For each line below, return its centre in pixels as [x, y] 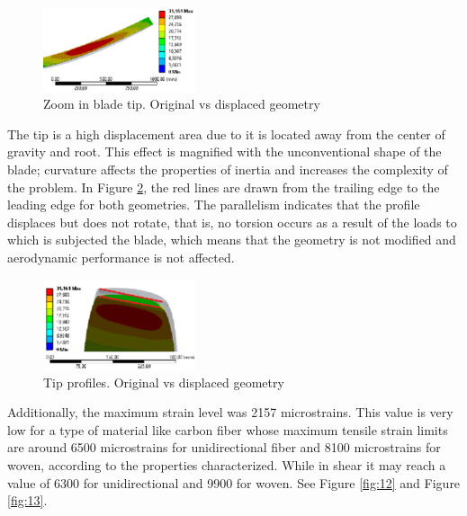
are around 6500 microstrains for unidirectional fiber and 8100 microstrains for [224, 447]
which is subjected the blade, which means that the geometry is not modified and [232, 240]
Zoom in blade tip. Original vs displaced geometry [182, 104]
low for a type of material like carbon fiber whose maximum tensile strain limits [228, 429]
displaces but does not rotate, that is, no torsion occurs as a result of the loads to [232, 222]
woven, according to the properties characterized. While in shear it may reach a [227, 464]
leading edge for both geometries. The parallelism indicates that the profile [214, 205]
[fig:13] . [27, 500]
